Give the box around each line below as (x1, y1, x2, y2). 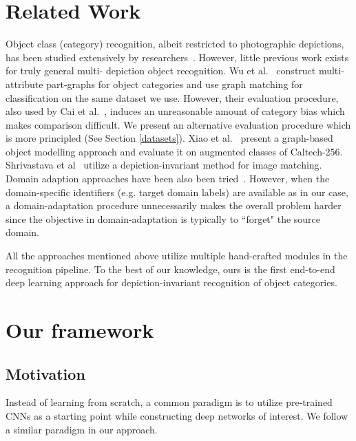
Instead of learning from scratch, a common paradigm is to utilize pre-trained (6, 395, 333, 409)
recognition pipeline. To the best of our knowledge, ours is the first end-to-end (6, 261, 335, 276)
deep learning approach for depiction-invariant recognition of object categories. (6, 275, 337, 290)
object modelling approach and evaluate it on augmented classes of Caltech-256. (6, 144, 343, 158)
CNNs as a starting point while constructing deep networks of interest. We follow (6, 408, 348, 422)
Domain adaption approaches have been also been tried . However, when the (6, 171, 330, 186)
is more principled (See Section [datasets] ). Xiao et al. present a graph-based (6, 131, 333, 145)
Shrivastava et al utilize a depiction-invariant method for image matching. (6, 158, 322, 172)
